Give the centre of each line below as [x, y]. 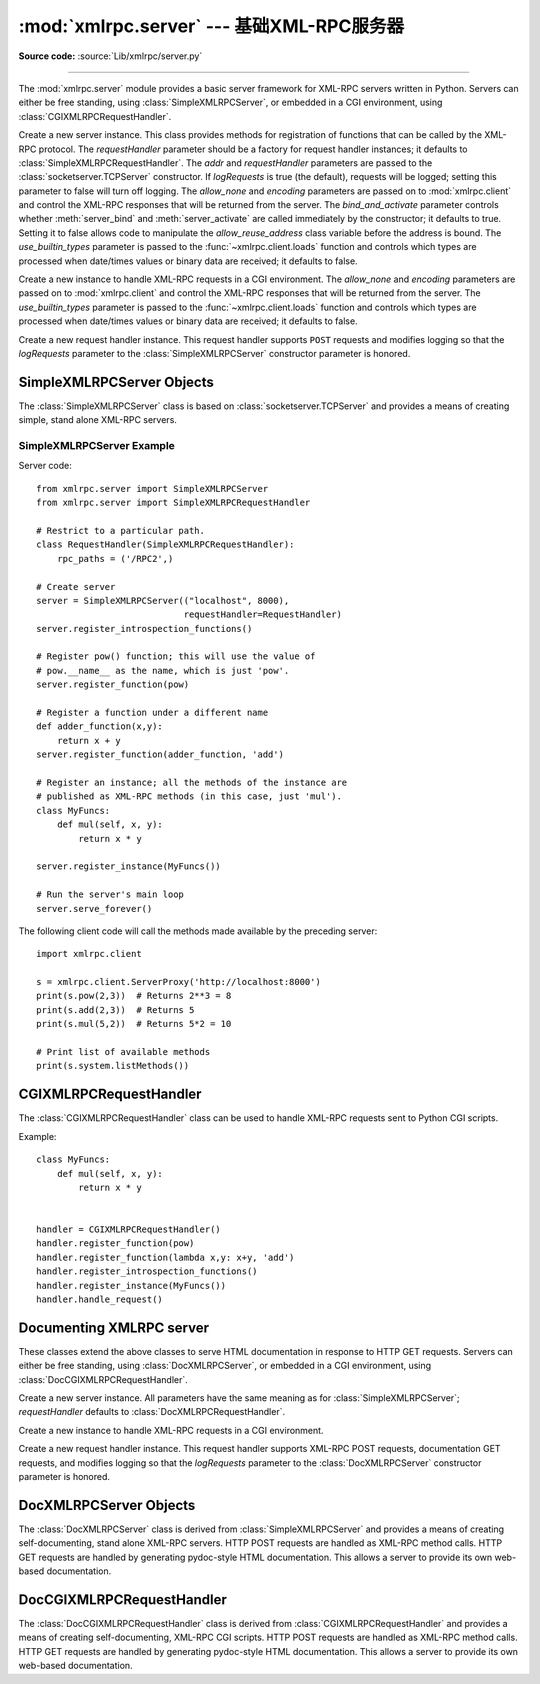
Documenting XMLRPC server [114, 1327]
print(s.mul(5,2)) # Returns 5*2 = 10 [134, 1024]
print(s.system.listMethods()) [113, 1066]
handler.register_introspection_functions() [147, 1271]
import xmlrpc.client [89, 954]
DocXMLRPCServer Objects [107, 1505]
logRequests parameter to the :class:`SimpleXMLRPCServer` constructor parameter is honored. [214, 353]
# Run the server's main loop [110, 894]
